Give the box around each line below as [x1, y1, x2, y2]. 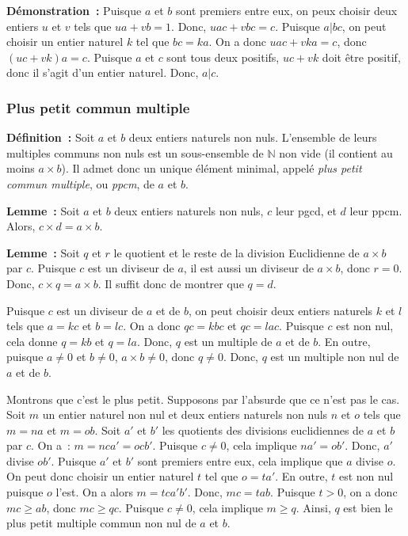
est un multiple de [184, 333, 273, 349]
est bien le [343, 499, 393, 515]
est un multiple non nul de [270, 348, 399, 365]
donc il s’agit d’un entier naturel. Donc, [6, 64, 199, 81]
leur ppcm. [349, 202, 402, 219]
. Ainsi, [296, 499, 331, 515]
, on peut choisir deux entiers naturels [188, 302, 373, 318]
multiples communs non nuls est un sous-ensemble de [6, 144, 264, 161]
